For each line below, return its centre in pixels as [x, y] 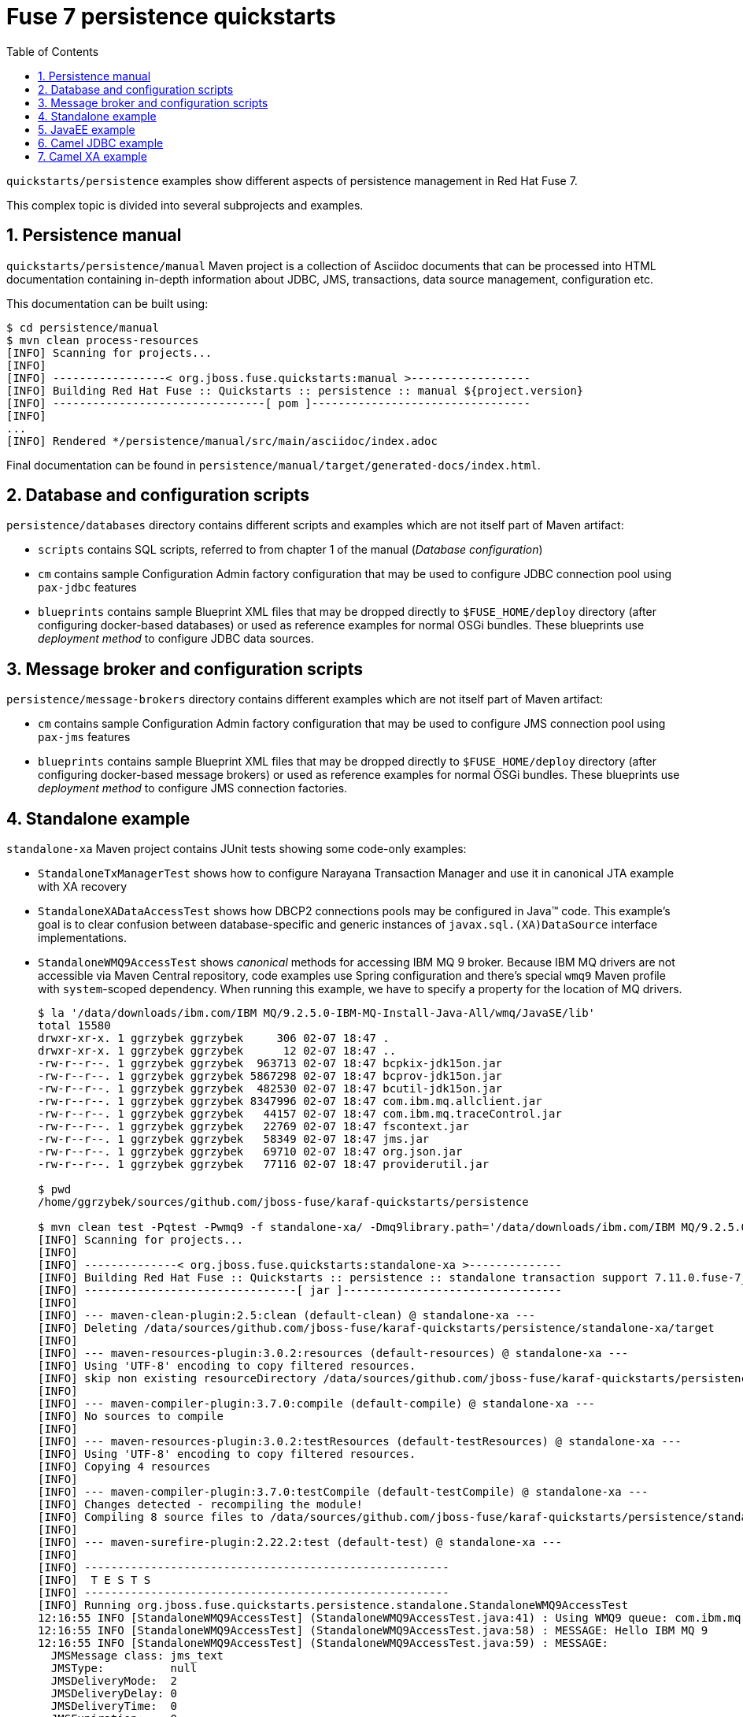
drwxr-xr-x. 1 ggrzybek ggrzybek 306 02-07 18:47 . [214, 1038]
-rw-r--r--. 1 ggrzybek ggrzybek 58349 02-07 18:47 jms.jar [234, 1139]
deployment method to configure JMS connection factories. [193, 788]
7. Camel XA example [92, 156]
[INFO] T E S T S [94, 1580]
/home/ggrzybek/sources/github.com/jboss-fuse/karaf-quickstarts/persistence [283, 1202]
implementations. [83, 938]
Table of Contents [53, 51]
